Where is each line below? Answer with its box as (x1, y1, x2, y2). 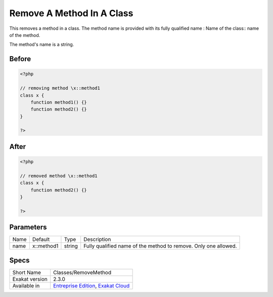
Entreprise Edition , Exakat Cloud (53, 282, 130, 289)
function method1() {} (30, 99, 87, 105)
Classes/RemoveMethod (53, 269, 111, 276)
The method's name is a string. (9, 41, 74, 47)
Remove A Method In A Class (9, 8, 133, 19)
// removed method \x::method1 (20, 173, 98, 179)
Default (32, 236, 50, 243)
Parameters (9, 223, 47, 232)
